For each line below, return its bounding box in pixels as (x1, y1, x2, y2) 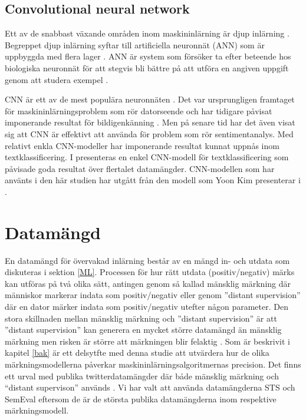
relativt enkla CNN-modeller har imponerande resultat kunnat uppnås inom (5, 139, 279, 151)
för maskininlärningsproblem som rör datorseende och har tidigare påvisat (5, 104, 272, 117)
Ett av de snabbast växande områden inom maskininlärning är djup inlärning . (5, 27, 289, 39)
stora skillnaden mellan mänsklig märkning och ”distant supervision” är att (5, 312, 277, 324)
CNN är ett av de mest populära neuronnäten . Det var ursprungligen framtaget (5, 93, 295, 105)
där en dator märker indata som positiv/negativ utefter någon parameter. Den (5, 300, 288, 313)
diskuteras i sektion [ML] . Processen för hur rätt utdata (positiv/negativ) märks (5, 266, 295, 278)
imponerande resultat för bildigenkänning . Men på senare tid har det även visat (5, 116, 295, 128)
